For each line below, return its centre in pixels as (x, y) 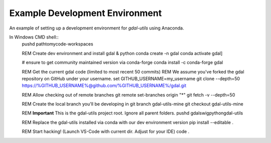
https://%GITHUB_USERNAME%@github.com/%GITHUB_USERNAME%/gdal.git (104, 85)
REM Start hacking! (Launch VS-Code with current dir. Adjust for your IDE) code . (106, 131)
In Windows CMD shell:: (34, 37)
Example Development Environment (86, 13)
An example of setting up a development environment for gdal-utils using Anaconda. (97, 28)
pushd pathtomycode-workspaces (57, 44)
